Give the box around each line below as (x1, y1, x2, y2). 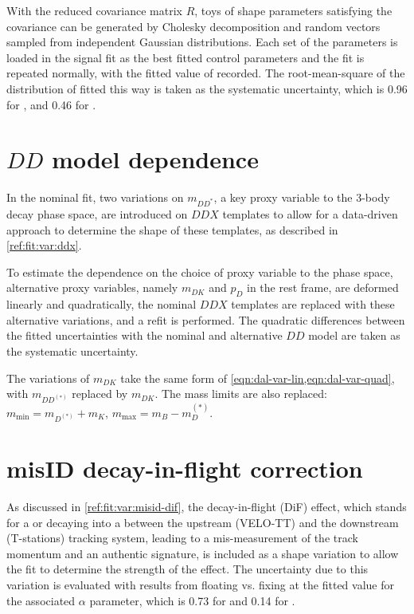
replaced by (72, 385, 128, 402)
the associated (6, 592, 76, 608)
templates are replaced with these (231, 296, 395, 313)
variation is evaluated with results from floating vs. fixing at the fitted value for (6, 577, 394, 593)
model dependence (52, 143, 259, 175)
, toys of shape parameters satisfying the (194, 2, 393, 18)
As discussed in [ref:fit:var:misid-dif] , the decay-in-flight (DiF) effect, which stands (6, 498, 407, 515)
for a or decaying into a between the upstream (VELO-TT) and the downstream (6, 514, 399, 530)
